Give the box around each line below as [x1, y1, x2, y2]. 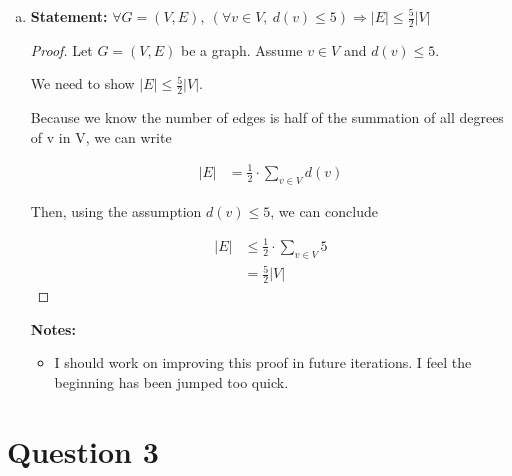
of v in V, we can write [30, 126, 172, 147]
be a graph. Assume [180, 39, 303, 60]
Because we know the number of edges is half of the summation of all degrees [30, 107, 504, 128]
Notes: [30, 318, 76, 339]
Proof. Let [30, 39, 93, 60]
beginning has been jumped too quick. [54, 371, 289, 392]
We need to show [30, 73, 135, 94]
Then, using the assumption [30, 200, 202, 221]
